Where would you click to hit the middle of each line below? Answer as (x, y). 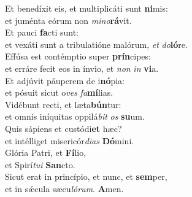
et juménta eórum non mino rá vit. (68, 20)
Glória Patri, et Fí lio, (46, 153)
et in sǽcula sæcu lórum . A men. (64, 188)
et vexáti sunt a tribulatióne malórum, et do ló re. (96, 44)
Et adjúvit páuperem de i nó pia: (65, 80)
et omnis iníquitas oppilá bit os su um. (75, 116)
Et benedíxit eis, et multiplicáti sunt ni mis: (86, 8)
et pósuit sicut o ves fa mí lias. (59, 92)
